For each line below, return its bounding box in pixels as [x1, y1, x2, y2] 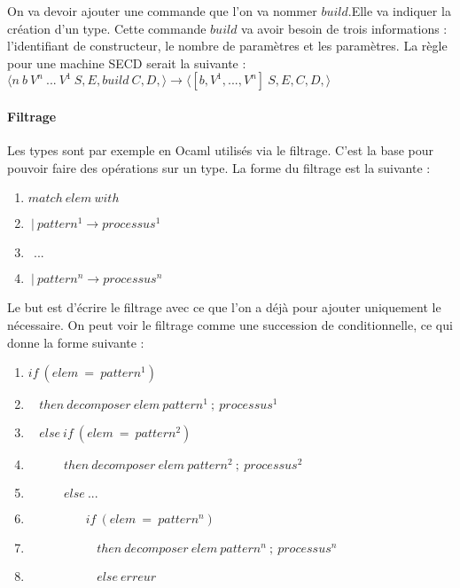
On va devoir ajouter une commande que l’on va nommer [7, 2, 317, 20]
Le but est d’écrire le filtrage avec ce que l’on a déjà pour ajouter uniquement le [7, 298, 441, 317]
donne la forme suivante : [7, 333, 144, 351]
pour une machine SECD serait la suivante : [7, 53, 246, 72]
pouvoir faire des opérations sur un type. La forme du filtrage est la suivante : [7, 158, 431, 176]
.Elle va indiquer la [347, 2, 451, 20]
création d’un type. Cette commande [7, 19, 207, 37]
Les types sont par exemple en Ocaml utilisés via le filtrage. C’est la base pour [7, 141, 434, 160]
